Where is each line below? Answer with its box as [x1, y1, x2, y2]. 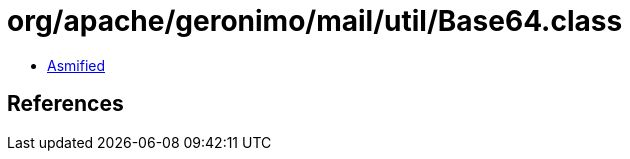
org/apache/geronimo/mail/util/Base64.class [7, 4, 623, 38]
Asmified [47, 56, 106, 74]
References [7, 91, 124, 117]
